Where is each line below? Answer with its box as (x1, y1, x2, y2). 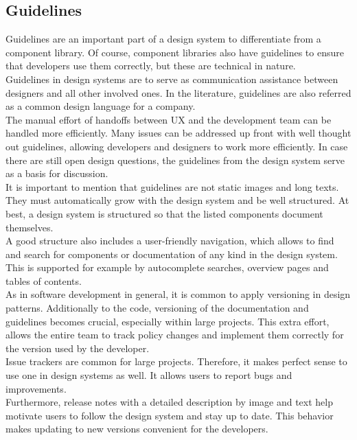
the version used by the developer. (5, 340, 150, 355)
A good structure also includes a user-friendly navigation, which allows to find (5, 233, 334, 248)
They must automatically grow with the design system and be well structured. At (5, 193, 349, 207)
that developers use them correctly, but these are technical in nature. (5, 58, 296, 73)
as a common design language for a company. (5, 99, 196, 113)
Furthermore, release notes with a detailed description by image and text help (5, 395, 334, 409)
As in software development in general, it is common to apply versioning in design (5, 287, 351, 301)
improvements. (5, 381, 67, 395)
